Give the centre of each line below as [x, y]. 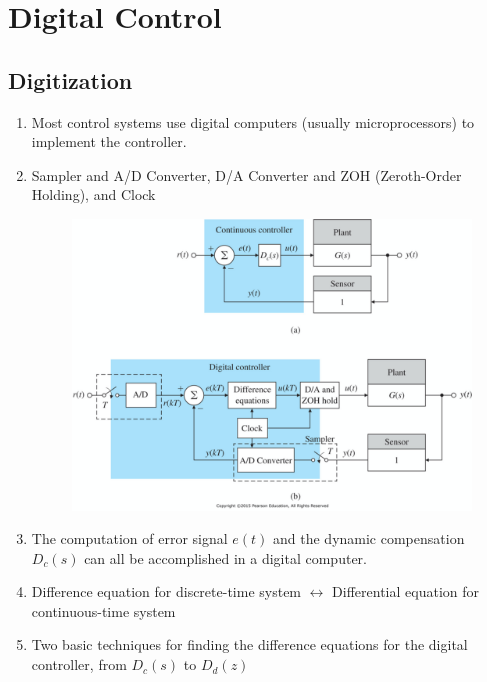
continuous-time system [103, 610]
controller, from [79, 664]
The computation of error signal [129, 538]
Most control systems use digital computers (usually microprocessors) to [253, 121]
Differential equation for [405, 591]
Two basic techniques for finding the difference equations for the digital [249, 644]
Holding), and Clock [93, 194]
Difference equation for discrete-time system [166, 591]
